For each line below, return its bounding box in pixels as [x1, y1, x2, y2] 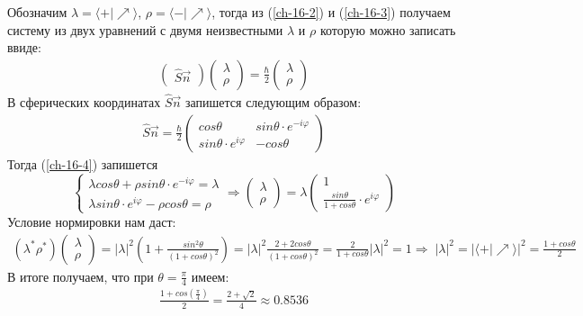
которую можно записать [319, 20, 456, 39]
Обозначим [7, 3, 67, 21]
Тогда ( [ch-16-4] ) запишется [7, 154, 158, 173]
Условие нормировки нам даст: [7, 212, 176, 230]
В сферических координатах [7, 93, 161, 112]
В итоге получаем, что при [7, 266, 154, 285]
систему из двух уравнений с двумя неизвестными [7, 20, 283, 39]
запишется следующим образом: [185, 93, 362, 112]
